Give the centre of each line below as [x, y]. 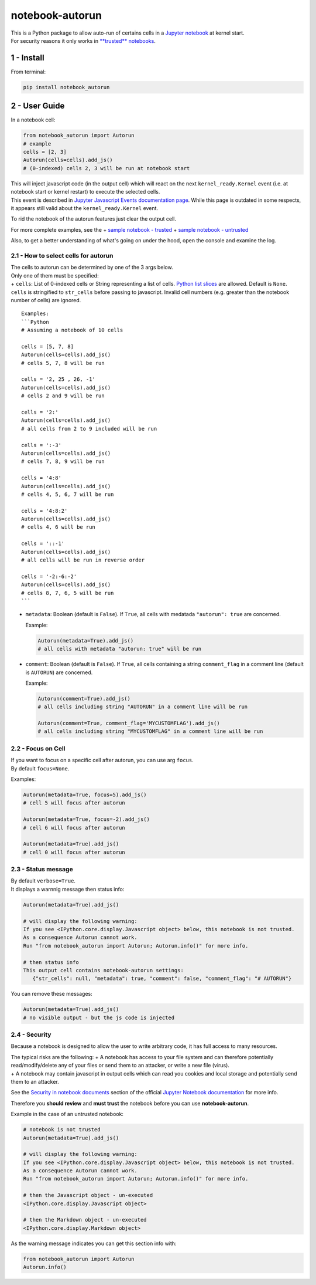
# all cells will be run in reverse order [83, 560]
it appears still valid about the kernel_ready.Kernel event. [84, 208]
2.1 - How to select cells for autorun [62, 255]
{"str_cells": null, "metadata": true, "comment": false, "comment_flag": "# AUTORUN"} [162, 979]
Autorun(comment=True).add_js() [84, 699]
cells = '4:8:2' [44, 511]
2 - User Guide [38, 106]
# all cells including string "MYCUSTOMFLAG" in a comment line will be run [150, 731]
